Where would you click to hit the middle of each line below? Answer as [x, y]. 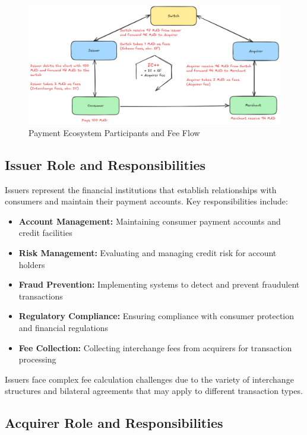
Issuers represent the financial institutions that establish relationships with [141, 189]
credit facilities [45, 233]
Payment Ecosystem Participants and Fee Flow [114, 132]
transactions [41, 296]
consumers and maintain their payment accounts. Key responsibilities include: [146, 201]
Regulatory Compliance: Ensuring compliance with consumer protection [156, 316]
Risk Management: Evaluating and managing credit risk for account [148, 253]
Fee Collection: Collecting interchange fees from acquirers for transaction [155, 347]
